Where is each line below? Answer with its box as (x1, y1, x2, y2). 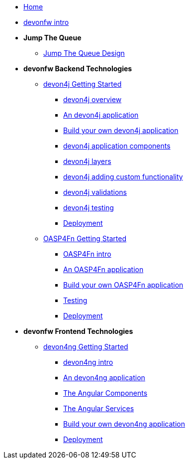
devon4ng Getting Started (43, 342, 128, 351)
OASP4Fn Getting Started (43, 234, 127, 243)
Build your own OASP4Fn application (63, 281, 184, 289)
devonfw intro (23, 18, 69, 26)
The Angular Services (63, 404, 134, 413)
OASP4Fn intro (63, 250, 111, 258)
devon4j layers (63, 157, 111, 165)
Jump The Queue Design (43, 49, 125, 57)
